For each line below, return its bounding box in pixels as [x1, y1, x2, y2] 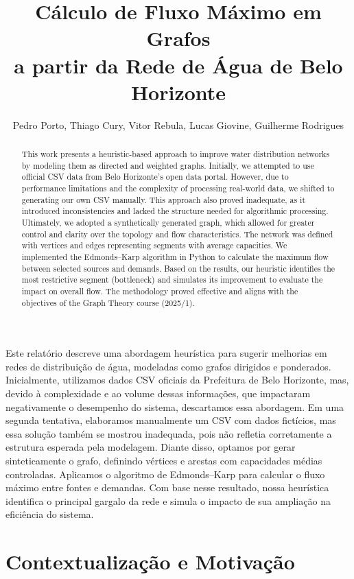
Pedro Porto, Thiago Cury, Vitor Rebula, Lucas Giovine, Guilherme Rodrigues [12, 117, 344, 132]
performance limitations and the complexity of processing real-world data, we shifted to [21, 182, 335, 194]
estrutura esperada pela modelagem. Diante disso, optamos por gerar [5, 440, 296, 454]
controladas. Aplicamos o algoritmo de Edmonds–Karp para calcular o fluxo [5, 466, 325, 481]
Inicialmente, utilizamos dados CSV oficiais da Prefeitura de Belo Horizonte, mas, [5, 373, 349, 387]
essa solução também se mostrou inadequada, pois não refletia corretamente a [5, 426, 332, 440]
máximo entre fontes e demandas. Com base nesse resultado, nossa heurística [5, 480, 329, 495]
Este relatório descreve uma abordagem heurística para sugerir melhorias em [5, 346, 327, 360]
